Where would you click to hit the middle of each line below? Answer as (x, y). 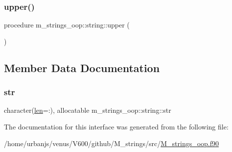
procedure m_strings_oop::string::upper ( (67, 25)
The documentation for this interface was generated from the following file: (116, 127)
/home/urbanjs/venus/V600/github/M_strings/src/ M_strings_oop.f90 (112, 143)
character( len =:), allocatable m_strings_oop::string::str (88, 110)
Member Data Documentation (82, 67)
